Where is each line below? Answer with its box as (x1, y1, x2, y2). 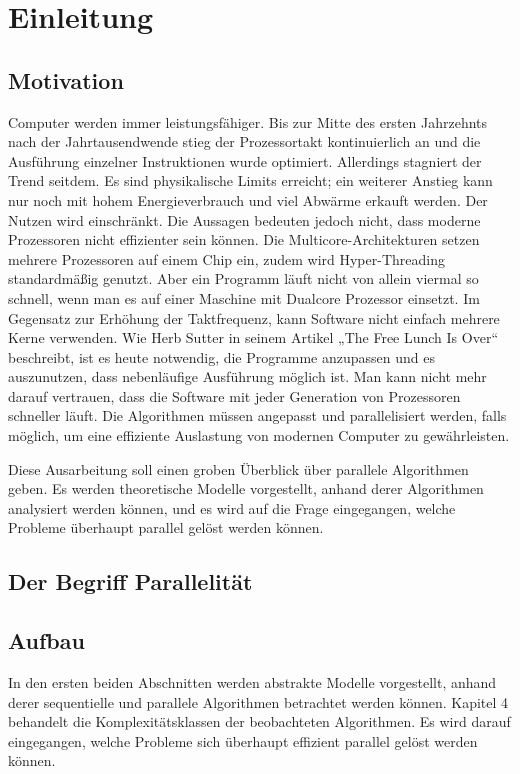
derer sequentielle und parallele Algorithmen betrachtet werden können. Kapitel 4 (8, 691, 509, 712)
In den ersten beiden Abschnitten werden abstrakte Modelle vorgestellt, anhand (8, 672, 497, 693)
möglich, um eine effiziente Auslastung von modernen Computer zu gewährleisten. (8, 425, 510, 446)
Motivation (8, 64, 124, 95)
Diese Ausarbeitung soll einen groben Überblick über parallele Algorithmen (8, 458, 469, 479)
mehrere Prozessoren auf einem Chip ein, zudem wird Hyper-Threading (8, 248, 445, 269)
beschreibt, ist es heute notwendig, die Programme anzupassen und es (8, 346, 435, 367)
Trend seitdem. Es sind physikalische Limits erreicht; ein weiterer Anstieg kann (8, 170, 493, 191)
